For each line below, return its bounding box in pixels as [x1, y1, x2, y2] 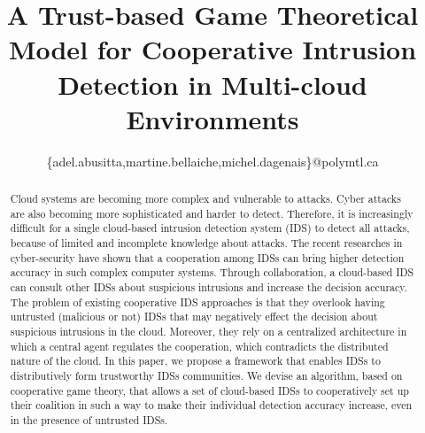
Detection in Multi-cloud [58, 66, 367, 102]
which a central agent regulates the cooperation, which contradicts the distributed [10, 338, 389, 353]
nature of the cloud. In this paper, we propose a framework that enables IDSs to [10, 353, 381, 368]
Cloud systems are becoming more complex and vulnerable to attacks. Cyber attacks [10, 191, 401, 206]
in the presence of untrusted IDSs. [10, 412, 168, 427]
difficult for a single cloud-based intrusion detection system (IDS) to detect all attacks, [10, 220, 410, 236]
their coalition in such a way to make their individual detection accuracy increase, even [10, 398, 413, 413]
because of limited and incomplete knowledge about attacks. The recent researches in [10, 236, 403, 251]
